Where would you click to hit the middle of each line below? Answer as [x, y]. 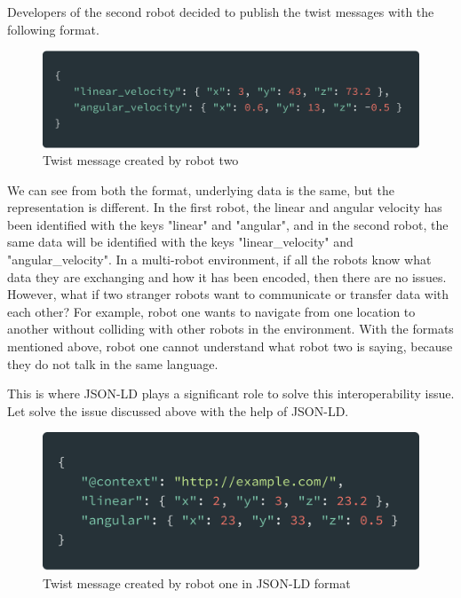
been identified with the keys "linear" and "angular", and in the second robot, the [228, 224]
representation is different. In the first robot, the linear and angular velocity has [225, 207]
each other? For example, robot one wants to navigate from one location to [211, 311]
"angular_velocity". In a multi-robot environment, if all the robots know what [219, 260]
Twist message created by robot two [141, 160]
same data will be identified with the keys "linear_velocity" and [180, 242]
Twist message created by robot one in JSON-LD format [197, 582]
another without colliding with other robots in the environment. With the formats [230, 329]
